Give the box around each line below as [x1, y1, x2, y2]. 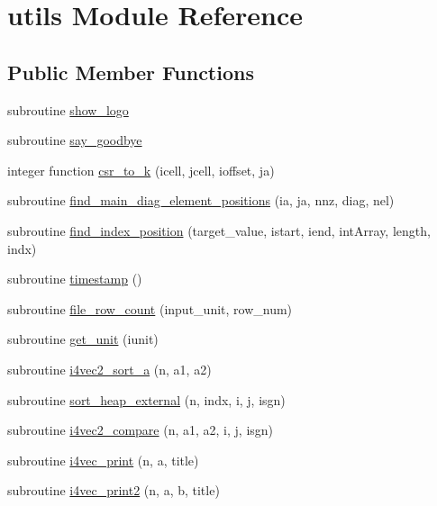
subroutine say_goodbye [7, 131, 142, 149]
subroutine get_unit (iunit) [7, 330, 159, 348]
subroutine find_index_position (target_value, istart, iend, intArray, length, [7, 221, 431, 239]
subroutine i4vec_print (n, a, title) [7, 450, 199, 469]
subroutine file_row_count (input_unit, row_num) [7, 299, 293, 318]
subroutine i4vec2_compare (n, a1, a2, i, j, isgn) [7, 420, 274, 439]
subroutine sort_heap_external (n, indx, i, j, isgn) [7, 390, 286, 409]
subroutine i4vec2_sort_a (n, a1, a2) [7, 359, 212, 378]
